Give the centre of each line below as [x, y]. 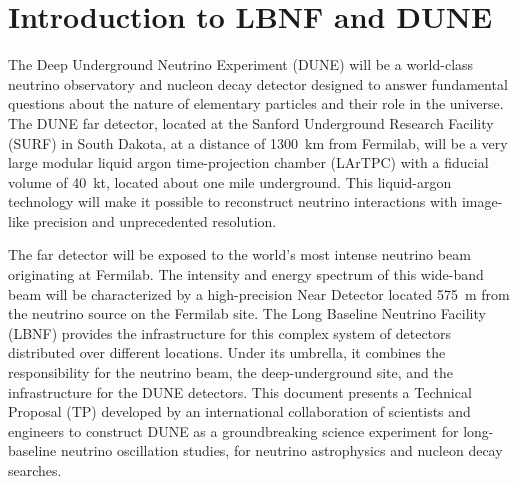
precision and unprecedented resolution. [155, 220]
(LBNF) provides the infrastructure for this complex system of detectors [230, 332]
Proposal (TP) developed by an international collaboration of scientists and [239, 411]
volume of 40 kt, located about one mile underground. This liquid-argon [230, 181]
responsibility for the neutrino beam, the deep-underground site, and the [230, 372]
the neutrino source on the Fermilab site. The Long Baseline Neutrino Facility [247, 313]
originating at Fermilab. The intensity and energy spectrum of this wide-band [246, 274]
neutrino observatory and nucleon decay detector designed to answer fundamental [258, 83]
